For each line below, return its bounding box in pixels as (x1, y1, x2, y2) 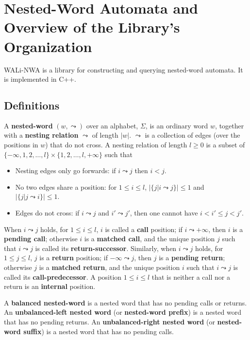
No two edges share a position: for (15, 181, 117, 192)
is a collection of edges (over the (145, 130, 240, 140)
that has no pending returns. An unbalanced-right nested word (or (4, 316, 215, 326)
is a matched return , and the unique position (39, 262, 180, 272)
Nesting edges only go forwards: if (15, 165, 116, 176)
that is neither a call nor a (151, 271, 230, 282)
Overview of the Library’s (4, 17, 180, 37)
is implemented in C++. (4, 74, 77, 84)
